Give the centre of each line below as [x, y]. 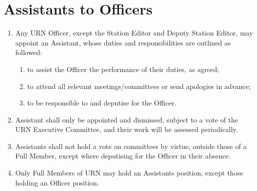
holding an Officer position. [57, 182]
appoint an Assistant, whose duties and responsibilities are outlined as [123, 42]
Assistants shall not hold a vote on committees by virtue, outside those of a [131, 146]
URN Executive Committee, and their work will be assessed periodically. [126, 129]
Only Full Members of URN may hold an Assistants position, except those [129, 173]
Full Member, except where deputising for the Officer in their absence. [123, 156]
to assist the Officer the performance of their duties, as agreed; [123, 69]
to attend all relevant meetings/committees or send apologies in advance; [139, 86]
